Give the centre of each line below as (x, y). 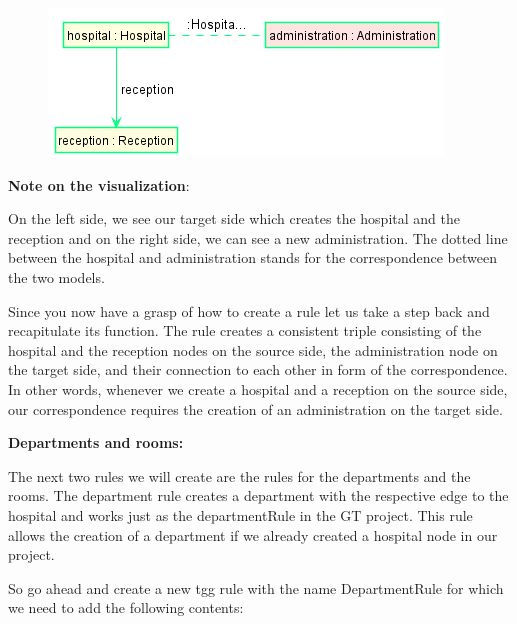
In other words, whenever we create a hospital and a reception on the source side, (258, 388)
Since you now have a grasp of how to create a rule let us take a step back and (249, 310)
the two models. (56, 276)
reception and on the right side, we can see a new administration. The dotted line (258, 237)
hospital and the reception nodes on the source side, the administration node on (253, 349)
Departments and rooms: (96, 442)
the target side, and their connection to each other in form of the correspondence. (258, 369)
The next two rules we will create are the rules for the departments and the (239, 475)
